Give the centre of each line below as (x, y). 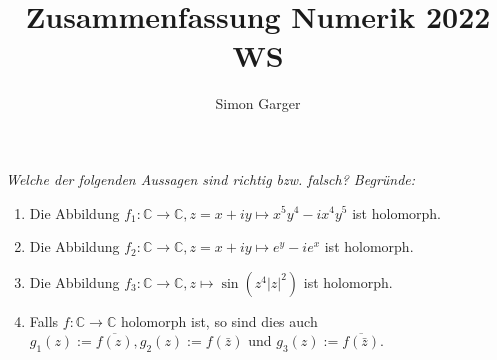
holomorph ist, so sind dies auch (219, 320)
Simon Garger (258, 103)
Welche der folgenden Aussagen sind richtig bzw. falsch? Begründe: (211, 178)
